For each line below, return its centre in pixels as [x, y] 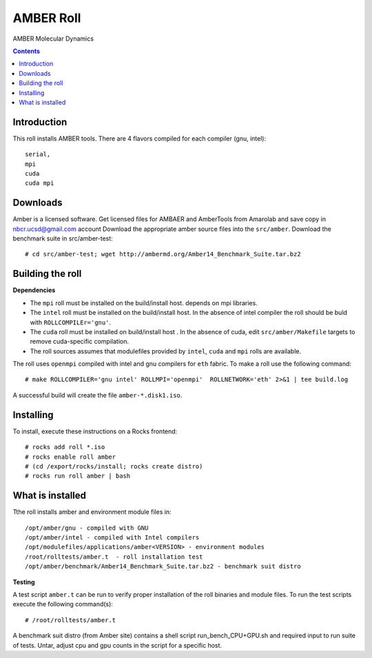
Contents [27, 51]
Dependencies [34, 290]
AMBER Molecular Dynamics [53, 39]
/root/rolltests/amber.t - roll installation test [114, 557]
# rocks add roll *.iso [65, 447]
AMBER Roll [47, 18]
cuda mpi [40, 183]
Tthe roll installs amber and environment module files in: [92, 512]
